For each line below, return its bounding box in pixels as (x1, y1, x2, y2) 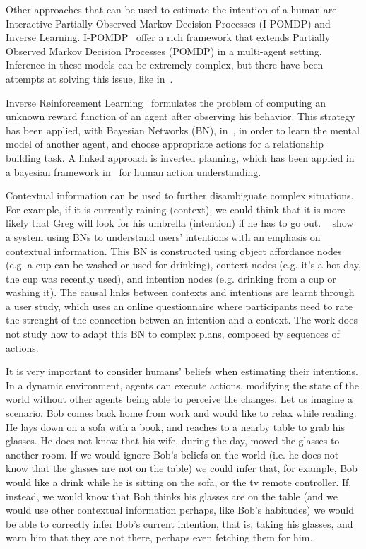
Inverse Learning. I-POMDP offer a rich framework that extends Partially (6, 30, 331, 45)
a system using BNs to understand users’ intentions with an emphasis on (6, 229, 321, 244)
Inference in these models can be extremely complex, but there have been (6, 57, 324, 72)
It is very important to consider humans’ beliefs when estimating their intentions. (6, 364, 358, 379)
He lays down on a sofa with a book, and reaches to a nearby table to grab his (6, 419, 345, 434)
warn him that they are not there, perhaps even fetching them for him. (6, 530, 313, 545)
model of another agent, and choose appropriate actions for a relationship (6, 136, 324, 151)
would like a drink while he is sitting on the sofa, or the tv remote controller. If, (6, 475, 352, 489)
